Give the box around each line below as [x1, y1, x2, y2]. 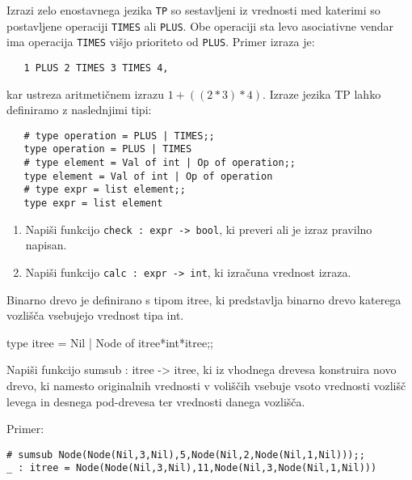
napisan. [25, 236, 67, 253]
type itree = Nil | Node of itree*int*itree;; [6, 333, 214, 350]
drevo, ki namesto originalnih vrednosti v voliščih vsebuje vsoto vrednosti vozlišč [6, 377, 406, 394]
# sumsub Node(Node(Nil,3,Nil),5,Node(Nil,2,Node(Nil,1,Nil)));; [6, 448, 365, 461]
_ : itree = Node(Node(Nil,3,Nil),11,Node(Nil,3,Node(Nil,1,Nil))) [6, 462, 377, 474]
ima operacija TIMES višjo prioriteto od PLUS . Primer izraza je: [6, 33, 315, 50]
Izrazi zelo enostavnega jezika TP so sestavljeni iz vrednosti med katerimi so [6, 2, 380, 18]
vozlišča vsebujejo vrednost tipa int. [6, 307, 184, 324]
